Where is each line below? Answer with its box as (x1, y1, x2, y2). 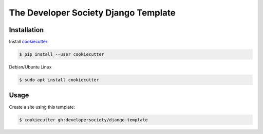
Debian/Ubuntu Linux (9, 64, 52, 70)
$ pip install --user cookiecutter (19, 51, 104, 57)
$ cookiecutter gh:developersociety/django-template (19, 117, 148, 122)
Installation (9, 26, 44, 34)
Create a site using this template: (9, 104, 75, 110)
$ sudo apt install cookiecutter (19, 77, 99, 83)
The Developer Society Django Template (9, 7, 176, 18)
